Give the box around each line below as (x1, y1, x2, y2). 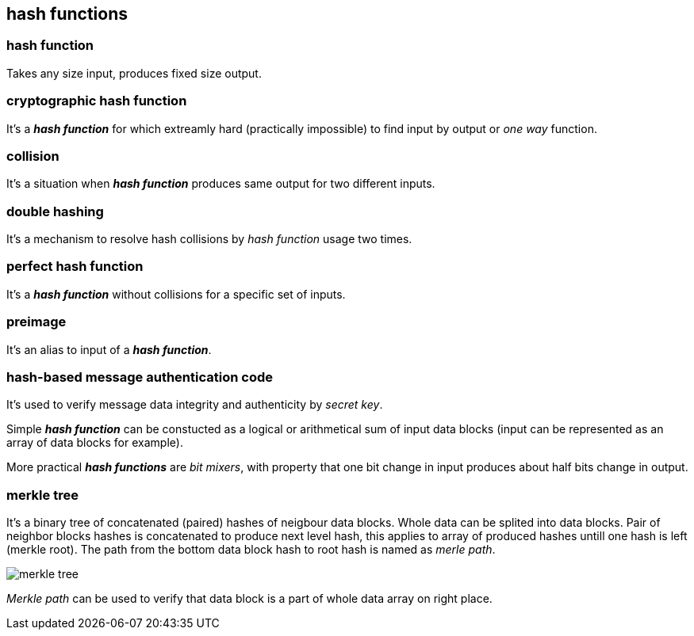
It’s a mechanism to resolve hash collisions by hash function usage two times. (6, 232, 412, 246)
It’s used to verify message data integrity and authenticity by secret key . (6, 398, 383, 412)
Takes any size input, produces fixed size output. (6, 66, 262, 80)
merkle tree (6, 486, 79, 503)
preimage (6, 314, 67, 330)
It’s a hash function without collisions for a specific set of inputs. (6, 287, 346, 301)
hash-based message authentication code (6, 368, 273, 385)
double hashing (6, 203, 104, 219)
